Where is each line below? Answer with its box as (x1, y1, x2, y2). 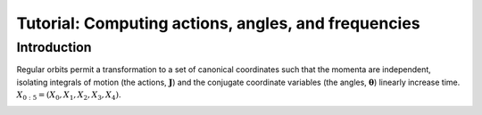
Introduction (16, 39, 92, 55)
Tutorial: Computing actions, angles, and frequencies (16, 13, 420, 33)
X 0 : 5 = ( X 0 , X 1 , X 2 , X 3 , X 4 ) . (16, 89, 121, 102)
